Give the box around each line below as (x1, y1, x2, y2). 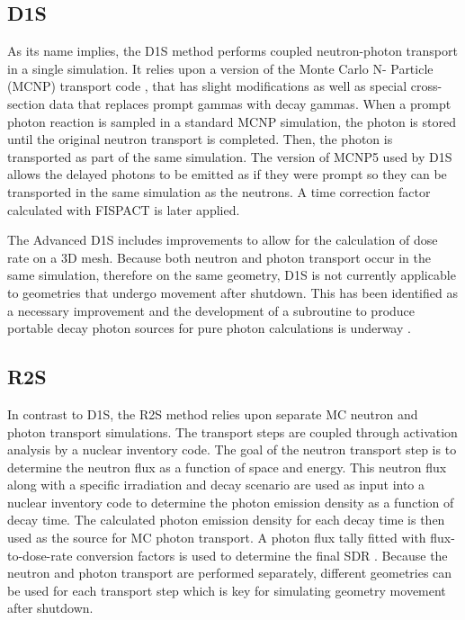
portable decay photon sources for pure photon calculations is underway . (7, 319, 411, 337)
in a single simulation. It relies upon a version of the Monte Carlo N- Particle (7, 58, 434, 77)
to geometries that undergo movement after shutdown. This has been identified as (7, 283, 458, 301)
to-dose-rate (7, 545, 73, 564)
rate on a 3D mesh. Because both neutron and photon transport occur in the (7, 247, 432, 266)
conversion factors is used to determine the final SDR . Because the (76, 545, 448, 564)
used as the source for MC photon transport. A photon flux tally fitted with (7, 528, 426, 547)
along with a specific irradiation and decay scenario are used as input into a (7, 475, 425, 494)
